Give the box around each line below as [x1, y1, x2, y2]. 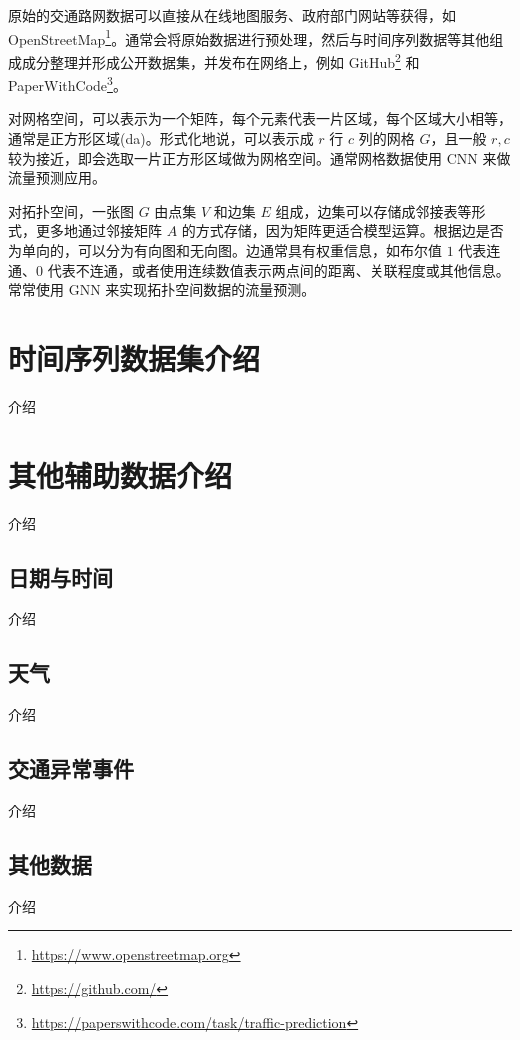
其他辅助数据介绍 [8, 454, 233, 495]
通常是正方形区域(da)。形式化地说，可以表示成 [8, 127, 314, 148]
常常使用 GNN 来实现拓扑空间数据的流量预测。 [8, 279, 316, 300]
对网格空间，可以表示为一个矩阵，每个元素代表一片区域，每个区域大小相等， [8, 108, 512, 129]
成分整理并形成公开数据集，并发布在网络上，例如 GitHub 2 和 [21, 48, 420, 72]
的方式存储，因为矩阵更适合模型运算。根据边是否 [181, 220, 504, 241]
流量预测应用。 [8, 167, 106, 188]
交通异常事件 [8, 753, 134, 784]
